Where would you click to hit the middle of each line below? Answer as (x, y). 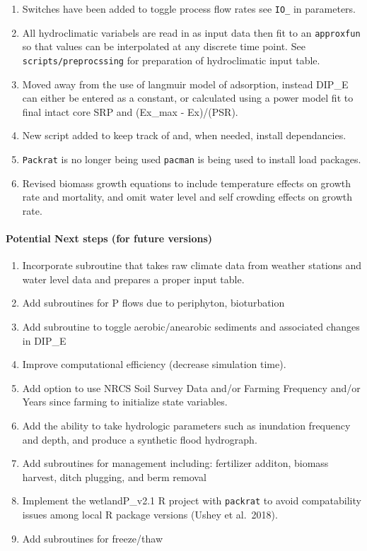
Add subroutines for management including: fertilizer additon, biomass (175, 463)
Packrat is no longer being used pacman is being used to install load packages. (192, 159)
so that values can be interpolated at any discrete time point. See (164, 46)
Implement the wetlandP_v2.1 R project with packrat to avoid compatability (192, 500)
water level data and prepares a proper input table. (133, 279)
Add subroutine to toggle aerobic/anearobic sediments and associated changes (191, 326)
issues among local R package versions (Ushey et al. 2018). (150, 514)
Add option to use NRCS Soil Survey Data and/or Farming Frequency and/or (191, 387)
